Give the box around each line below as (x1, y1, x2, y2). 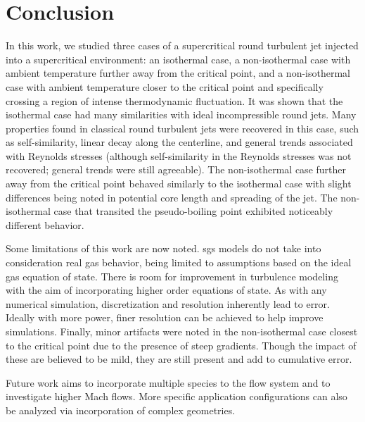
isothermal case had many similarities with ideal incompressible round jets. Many (6, 107, 357, 122)
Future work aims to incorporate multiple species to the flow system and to (6, 375, 331, 390)
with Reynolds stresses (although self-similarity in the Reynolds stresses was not (6, 148, 352, 163)
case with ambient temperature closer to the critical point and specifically (6, 79, 324, 94)
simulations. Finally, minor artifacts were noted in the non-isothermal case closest (6, 324, 358, 338)
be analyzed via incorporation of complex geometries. (6, 402, 236, 417)
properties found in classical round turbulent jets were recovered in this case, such (6, 120, 359, 135)
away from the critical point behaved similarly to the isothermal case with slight (6, 176, 352, 191)
